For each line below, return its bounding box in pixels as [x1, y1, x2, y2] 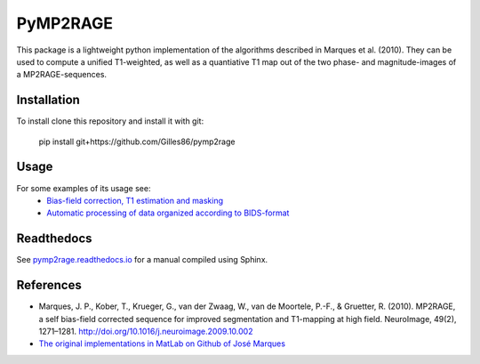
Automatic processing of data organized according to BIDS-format [46, 207, 290, 218]
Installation [16, 93, 80, 108]
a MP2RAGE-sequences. [16, 69, 107, 80]
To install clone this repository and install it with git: [16, 116, 204, 126]
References [16, 278, 82, 293]
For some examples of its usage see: [16, 182, 151, 193]
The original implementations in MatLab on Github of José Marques [38, 338, 286, 349]
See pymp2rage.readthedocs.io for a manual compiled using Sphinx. [16, 255, 268, 265]
